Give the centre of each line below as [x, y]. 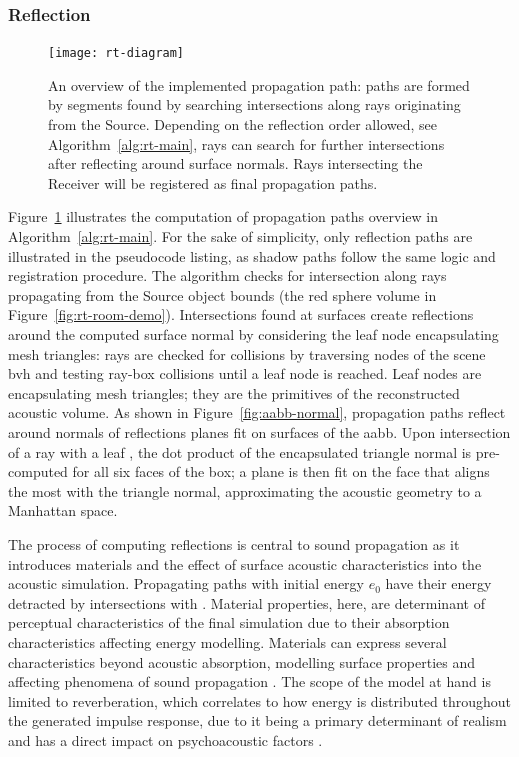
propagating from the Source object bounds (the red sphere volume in [222, 294]
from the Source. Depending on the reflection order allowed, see [242, 124]
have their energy [438, 583]
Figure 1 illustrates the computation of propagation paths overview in [223, 216]
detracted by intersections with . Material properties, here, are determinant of [246, 602]
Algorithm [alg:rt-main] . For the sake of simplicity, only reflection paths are [240, 236]
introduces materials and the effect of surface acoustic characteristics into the [245, 563]
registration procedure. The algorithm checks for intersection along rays [227, 275]
